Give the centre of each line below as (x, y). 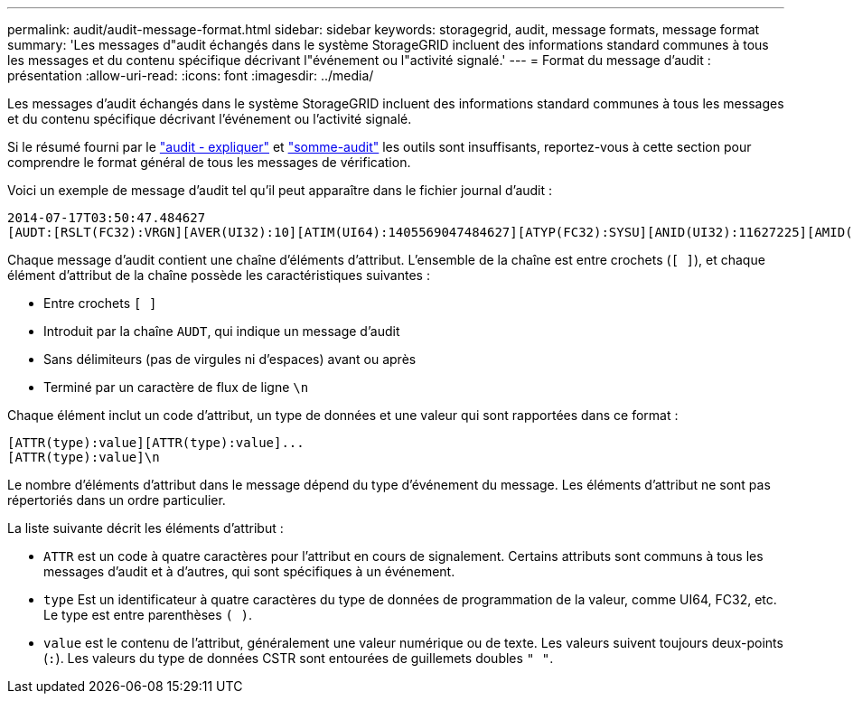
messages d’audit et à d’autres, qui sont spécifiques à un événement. (249, 571)
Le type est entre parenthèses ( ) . (148, 615)
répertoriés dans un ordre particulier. (117, 500)
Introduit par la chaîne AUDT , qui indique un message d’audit (222, 331)
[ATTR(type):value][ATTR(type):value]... (156, 443)
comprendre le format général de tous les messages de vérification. (209, 162)
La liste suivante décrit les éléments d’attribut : (145, 528)
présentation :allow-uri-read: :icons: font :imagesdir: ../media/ (191, 75)
